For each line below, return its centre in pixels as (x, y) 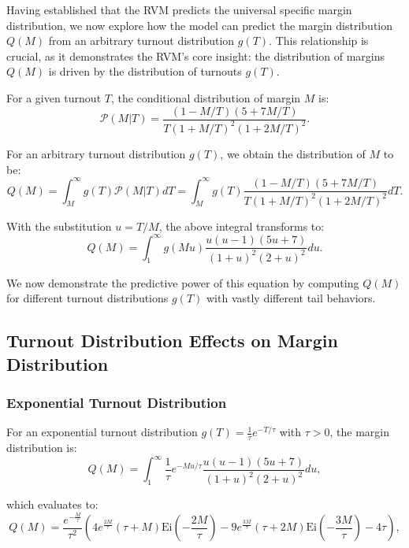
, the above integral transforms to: (242, 226)
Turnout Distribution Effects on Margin (172, 341)
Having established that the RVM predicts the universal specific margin (179, 9)
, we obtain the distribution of (293, 153)
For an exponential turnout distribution (102, 432)
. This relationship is (319, 41)
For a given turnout (54, 97)
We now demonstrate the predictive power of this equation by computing (183, 282)
